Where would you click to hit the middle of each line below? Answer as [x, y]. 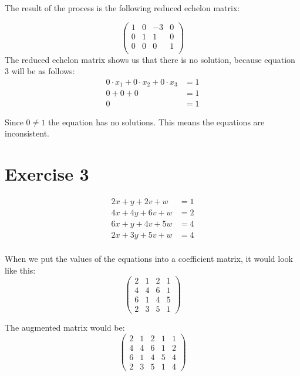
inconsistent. [27, 133]
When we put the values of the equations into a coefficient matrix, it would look [149, 258]
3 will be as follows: [40, 71]
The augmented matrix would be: [65, 327]
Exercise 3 [47, 173]
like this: [20, 270]
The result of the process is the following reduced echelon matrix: [122, 8]
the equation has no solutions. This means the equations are [156, 122]
